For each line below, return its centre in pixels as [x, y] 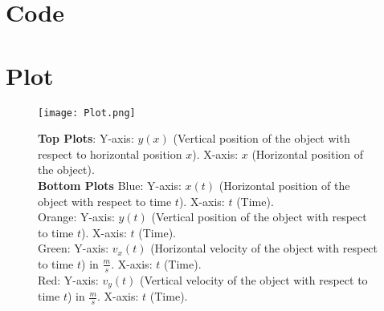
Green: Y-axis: [74, 248]
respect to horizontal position [110, 153]
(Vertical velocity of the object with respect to [253, 279]
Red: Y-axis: [68, 279]
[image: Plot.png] [87, 113]
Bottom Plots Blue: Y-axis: [110, 185]
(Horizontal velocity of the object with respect [264, 248]
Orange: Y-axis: [76, 217]
